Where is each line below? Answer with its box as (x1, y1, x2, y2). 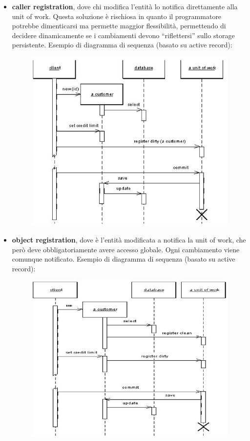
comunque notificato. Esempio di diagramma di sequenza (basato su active (12, 254, 235, 264)
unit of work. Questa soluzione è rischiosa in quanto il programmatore (12, 11, 222, 21)
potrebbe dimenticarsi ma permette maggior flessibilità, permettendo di (12, 21, 226, 31)
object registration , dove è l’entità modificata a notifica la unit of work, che (12, 234, 246, 244)
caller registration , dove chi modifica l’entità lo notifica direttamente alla (12, 1, 238, 11)
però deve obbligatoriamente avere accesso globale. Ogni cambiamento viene (12, 244, 240, 254)
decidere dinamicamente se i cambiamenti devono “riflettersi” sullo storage (12, 30, 235, 40)
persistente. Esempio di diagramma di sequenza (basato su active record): (12, 40, 232, 50)
